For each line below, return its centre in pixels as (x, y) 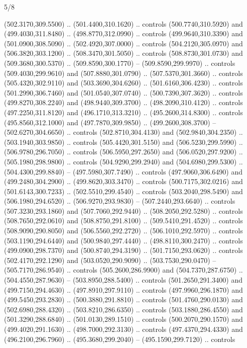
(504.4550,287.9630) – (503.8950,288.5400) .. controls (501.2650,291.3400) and (123, 280)
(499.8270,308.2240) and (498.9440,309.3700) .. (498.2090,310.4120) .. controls (124, 102)
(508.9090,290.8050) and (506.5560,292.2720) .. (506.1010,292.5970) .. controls (124, 231)
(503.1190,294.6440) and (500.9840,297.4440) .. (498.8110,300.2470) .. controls (124, 240)
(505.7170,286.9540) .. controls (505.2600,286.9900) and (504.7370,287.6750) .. (124, 270)
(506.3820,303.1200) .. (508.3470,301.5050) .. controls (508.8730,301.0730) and (124, 53)
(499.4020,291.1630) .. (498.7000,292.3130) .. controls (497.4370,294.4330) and (124, 329)
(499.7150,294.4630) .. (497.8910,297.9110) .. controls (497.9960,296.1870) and (124, 289)
